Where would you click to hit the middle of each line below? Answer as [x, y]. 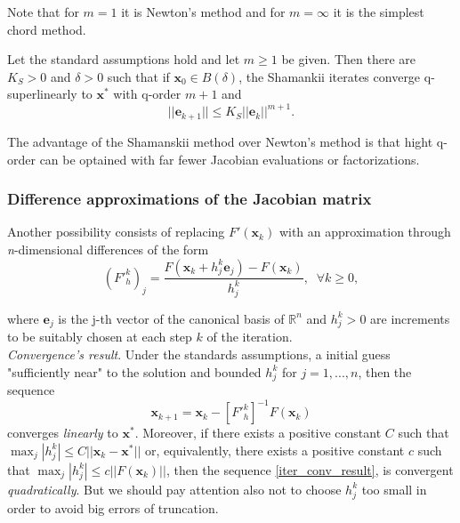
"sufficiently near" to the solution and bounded [134, 371]
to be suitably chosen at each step [100, 337]
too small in [394, 489]
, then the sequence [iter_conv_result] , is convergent [310, 469]
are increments [410, 318]
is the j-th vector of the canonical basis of [171, 318]
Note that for [43, 12]
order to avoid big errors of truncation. [113, 507]
